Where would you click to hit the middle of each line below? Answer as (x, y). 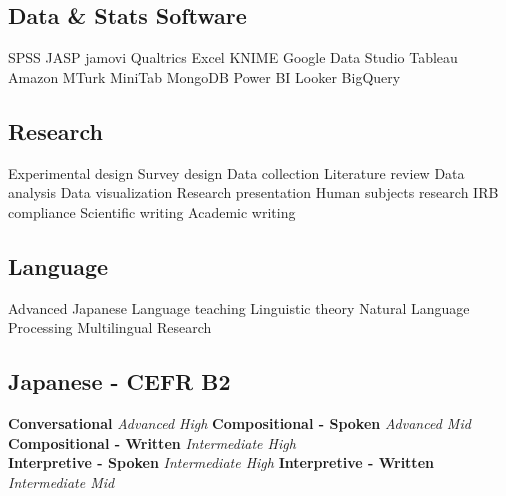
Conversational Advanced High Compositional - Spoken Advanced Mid (239, 422)
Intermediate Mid (61, 481)
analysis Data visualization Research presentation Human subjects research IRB (253, 192)
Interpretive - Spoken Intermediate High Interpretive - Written (221, 462)
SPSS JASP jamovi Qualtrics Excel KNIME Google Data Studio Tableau (233, 57)
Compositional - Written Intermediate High (152, 442)
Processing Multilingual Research (110, 327)
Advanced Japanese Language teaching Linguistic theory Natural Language (239, 307)
